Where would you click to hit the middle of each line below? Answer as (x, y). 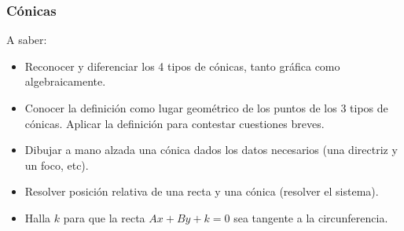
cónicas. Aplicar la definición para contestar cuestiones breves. (174, 123)
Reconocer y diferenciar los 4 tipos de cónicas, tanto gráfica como (182, 66)
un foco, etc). (57, 165)
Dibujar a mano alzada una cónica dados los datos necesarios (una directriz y (211, 150)
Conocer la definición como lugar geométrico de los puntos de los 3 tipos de (206, 108)
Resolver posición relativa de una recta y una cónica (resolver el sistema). (202, 191)
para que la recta (104, 217)
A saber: (27, 40)
